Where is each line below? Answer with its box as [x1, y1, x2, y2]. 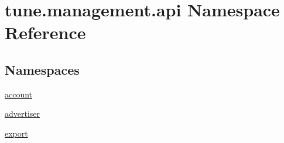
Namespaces [5, 60, 80, 78]
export [5, 127, 28, 139]
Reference [5, 20, 86, 44]
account [5, 88, 33, 100]
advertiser [5, 107, 40, 120]
